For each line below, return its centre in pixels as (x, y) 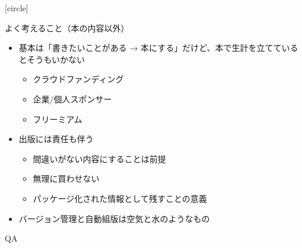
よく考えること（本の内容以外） (67, 28)
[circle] (17, 8)
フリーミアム (58, 119)
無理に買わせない (66, 178)
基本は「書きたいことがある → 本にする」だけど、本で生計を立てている (158, 48)
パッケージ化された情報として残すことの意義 (120, 198)
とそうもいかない (52, 59)
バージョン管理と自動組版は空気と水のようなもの (114, 218)
